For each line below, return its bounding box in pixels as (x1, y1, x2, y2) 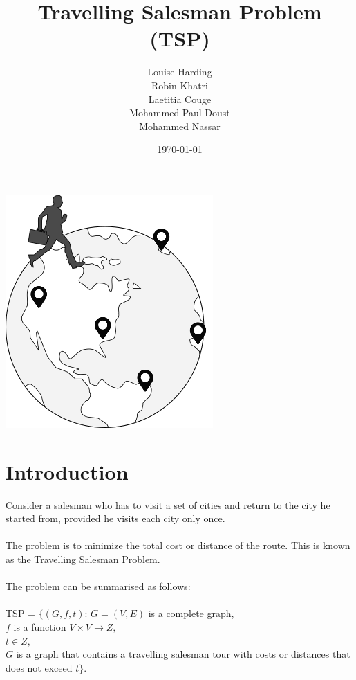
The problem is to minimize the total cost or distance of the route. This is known (6, 538, 350, 553)
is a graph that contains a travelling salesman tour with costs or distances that (16, 647, 350, 661)
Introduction (6, 457, 129, 485)
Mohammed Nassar (139, 118, 221, 133)
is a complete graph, (148, 606, 234, 620)
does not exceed (6, 660, 73, 674)
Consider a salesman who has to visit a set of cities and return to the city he (6, 497, 330, 512)
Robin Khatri (151, 78, 208, 92)
